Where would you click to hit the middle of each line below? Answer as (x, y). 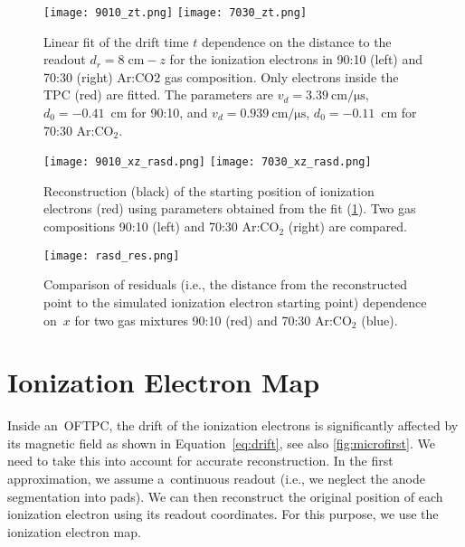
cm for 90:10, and (159, 113)
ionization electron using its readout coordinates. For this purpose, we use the (223, 514)
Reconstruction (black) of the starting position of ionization (209, 190)
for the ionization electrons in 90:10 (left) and (296, 59)
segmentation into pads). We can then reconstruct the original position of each (225, 496)
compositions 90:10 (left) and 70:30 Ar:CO (161, 226)
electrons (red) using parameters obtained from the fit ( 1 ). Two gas (230, 208)
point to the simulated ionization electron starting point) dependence (235, 302)
